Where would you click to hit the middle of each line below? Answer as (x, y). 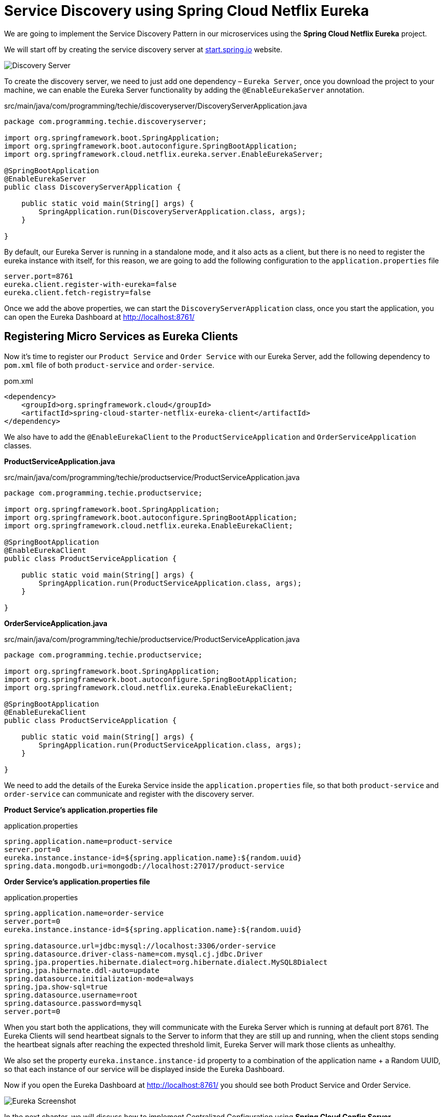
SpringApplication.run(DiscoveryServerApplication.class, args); (172, 211)
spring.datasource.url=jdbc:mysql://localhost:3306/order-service (140, 946)
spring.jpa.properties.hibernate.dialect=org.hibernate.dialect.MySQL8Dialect (166, 962)
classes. (18, 445)
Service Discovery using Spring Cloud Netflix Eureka (187, 11)
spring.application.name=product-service (88, 841)
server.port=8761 (39, 276)
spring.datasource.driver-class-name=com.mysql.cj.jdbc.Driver (134, 954)
